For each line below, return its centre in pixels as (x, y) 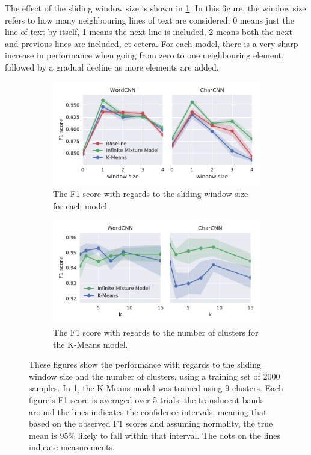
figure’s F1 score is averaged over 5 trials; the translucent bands (146, 399)
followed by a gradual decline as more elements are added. (112, 67)
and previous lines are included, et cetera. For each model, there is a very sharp (152, 43)
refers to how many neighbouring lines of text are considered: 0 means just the (149, 20)
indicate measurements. (72, 447)
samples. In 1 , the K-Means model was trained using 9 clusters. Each (156, 388)
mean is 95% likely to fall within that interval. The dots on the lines (155, 435)
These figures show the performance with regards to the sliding (145, 364)
